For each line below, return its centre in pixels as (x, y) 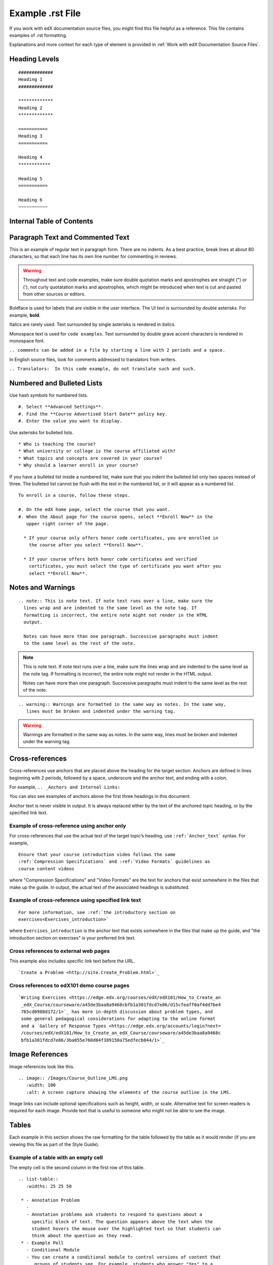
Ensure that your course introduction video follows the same (97, 855)
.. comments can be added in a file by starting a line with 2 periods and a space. (117, 350)
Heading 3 (30, 136)
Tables (20, 1125)
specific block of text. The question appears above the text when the (122, 1221)
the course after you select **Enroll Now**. (86, 545)
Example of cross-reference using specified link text (75, 900)
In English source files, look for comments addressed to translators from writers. (93, 359)
